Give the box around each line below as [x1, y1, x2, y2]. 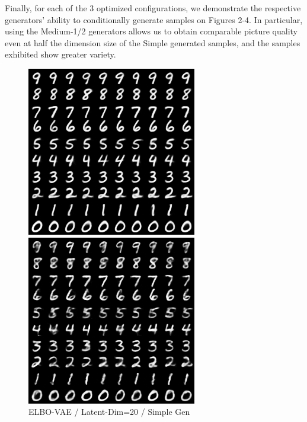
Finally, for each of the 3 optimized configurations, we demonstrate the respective [5, 2, 301, 14]
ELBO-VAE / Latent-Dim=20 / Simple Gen [28, 405, 190, 418]
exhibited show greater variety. [5, 48, 116, 60]
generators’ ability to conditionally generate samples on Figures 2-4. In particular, [5, 13, 303, 25]
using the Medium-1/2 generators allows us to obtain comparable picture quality [5, 25, 298, 37]
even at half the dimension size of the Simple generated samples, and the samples [5, 36, 300, 49]
